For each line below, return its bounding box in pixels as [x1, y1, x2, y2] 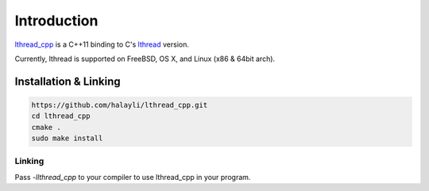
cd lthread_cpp [31, 112, 91, 120]
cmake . [31, 123, 61, 132]
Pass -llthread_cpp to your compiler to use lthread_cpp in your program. [14, 172, 251, 181]
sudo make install [31, 134, 103, 143]
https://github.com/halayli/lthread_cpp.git [31, 100, 208, 109]
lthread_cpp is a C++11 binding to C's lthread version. [14, 40, 190, 49]
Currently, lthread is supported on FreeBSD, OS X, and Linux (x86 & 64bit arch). [14, 54, 276, 63]
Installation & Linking [14, 74, 121, 88]
